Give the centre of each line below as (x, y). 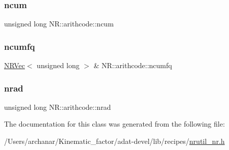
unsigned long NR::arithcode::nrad (58, 107)
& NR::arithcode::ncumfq (133, 65)
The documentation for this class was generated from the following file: (115, 124)
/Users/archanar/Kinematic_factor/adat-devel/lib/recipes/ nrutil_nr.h (115, 141)
